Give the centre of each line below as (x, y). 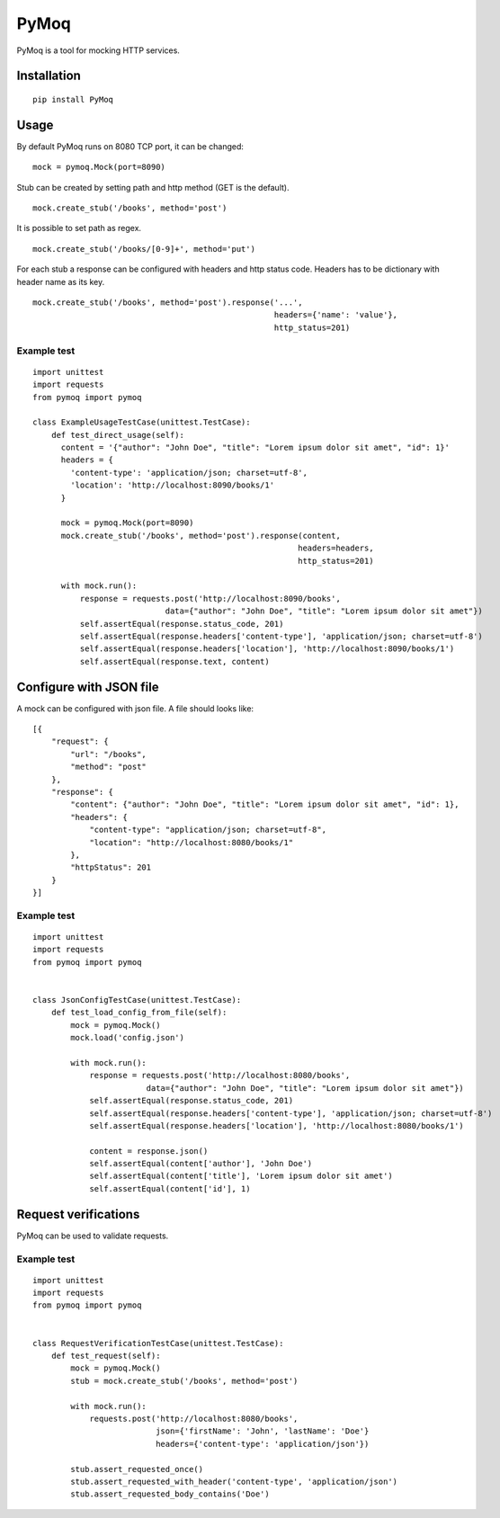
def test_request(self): (106, 1356)
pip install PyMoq (73, 99)
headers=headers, (336, 548)
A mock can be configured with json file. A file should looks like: (135, 708)
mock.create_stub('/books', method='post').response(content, (201, 536)
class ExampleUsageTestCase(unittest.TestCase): (142, 422)
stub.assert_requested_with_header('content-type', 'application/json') (234, 1481)
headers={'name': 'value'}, (336, 315)
